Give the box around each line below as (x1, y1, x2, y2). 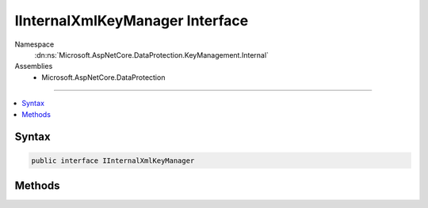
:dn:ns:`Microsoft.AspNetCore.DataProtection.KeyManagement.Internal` (34, 50, 269, 59)
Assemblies (14, 62, 53, 71)
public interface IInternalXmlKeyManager (31, 156, 195, 165)
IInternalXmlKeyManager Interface (14, 12, 249, 29)
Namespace (14, 40, 55, 49)
